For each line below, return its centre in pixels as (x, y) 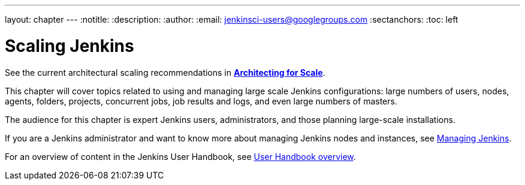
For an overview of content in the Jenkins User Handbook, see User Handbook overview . (180, 156)
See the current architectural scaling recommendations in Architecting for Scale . (165, 72)
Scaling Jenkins (70, 46)
